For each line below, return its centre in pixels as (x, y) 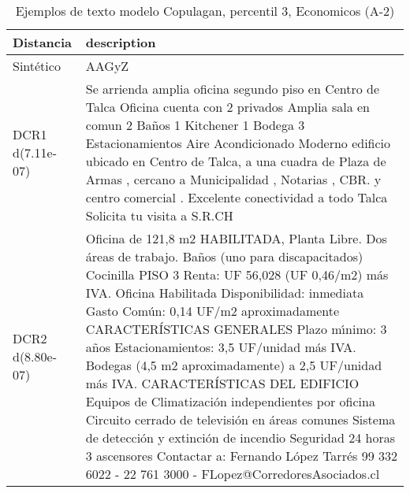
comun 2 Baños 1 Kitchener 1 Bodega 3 (195, 125)
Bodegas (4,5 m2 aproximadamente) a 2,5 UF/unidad (234, 365)
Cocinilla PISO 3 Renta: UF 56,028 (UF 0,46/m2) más (237, 274)
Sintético (37, 66)
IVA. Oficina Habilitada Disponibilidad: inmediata (225, 293)
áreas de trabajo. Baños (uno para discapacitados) (224, 256)
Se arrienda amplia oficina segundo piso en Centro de (233, 89)
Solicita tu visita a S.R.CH (159, 215)
